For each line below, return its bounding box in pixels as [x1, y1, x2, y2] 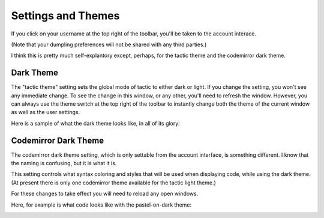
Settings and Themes [11, 9, 120, 22]
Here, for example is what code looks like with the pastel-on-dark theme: [11, 201, 192, 208]
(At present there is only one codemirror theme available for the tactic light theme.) [11, 179, 216, 186]
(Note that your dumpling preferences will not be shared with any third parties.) [11, 41, 207, 48]
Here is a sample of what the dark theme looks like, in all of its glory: [11, 120, 180, 127]
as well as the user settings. [11, 109, 80, 116]
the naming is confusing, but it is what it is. [11, 160, 117, 167]
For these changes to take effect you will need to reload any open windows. [11, 190, 199, 198]
